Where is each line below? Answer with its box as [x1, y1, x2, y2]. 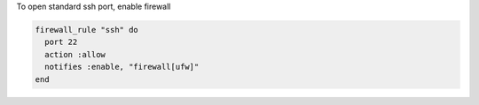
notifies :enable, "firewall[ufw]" [44, 62, 200, 72]
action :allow [44, 49, 106, 59]
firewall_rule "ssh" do [35, 25, 139, 34]
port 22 [44, 37, 78, 48]
